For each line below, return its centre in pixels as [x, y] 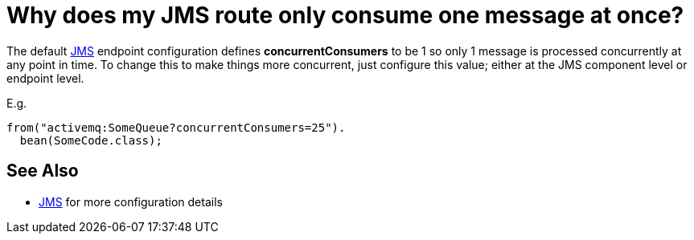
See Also [43, 171]
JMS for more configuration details [131, 201]
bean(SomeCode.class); [91, 140]
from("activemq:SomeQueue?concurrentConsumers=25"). [176, 127]
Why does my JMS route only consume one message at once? [345, 15]
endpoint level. [45, 78]
